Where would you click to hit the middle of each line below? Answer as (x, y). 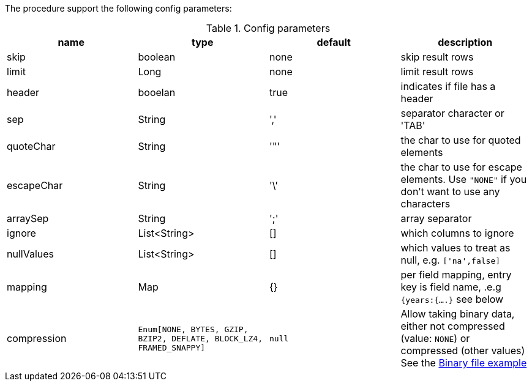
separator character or (452, 113)
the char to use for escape (461, 167)
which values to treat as (455, 248)
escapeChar (35, 185)
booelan (157, 92)
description (465, 42)
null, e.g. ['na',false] (451, 260)
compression (37, 338)
